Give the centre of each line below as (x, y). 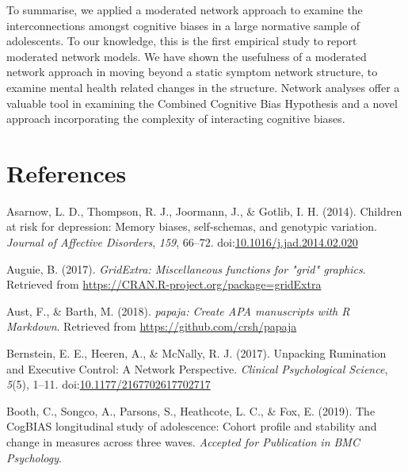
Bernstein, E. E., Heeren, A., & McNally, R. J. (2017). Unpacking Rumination (196, 353)
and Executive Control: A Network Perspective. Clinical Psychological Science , (197, 368)
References (67, 172)
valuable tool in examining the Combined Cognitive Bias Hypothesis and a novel (202, 103)
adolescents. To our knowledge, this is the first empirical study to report (182, 41)
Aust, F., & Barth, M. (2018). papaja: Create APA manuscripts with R (178, 310)
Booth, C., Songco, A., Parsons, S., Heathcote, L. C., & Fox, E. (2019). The (191, 410)
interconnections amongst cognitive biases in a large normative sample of (183, 25)
